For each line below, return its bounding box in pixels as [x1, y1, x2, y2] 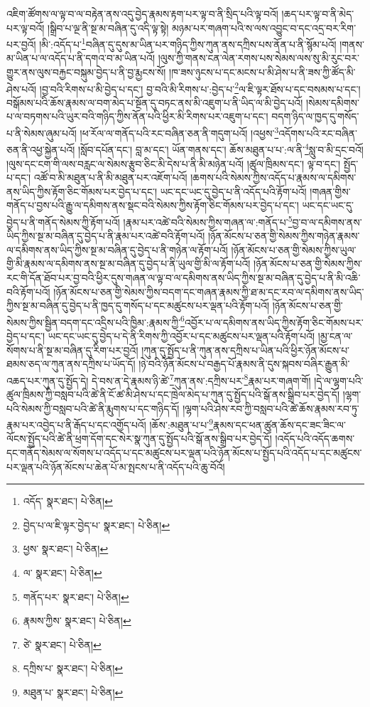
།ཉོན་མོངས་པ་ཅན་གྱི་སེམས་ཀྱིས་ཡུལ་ [231, 242, 357, 257]
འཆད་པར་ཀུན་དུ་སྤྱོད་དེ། [6, 373, 89, 388]
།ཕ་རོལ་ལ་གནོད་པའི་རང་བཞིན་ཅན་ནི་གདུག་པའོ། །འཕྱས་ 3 [80, 124, 279, 140]
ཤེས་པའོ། [6, 81, 37, 96]
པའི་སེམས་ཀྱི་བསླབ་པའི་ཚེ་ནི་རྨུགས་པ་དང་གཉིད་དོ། [6, 400, 180, 415]
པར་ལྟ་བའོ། [6, 20, 45, 35]
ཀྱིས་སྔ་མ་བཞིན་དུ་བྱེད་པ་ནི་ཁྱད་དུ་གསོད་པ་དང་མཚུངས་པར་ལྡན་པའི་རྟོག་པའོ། [6, 298, 270, 313]
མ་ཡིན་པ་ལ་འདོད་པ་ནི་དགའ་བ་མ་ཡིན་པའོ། [6, 51, 155, 65]
